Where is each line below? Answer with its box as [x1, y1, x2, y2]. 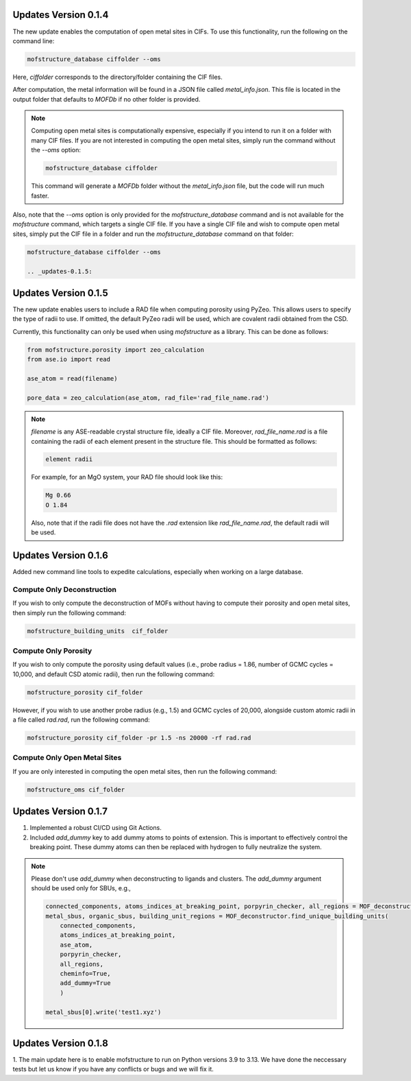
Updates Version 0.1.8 [12, 1037, 109, 1049]
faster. [31, 191, 49, 200]
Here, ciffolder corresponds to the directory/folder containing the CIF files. [12, 73, 223, 81]
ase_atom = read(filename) [27, 375, 118, 382]
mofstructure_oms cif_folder [27, 785, 125, 794]
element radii [45, 455, 93, 463]
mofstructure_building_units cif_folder [27, 627, 169, 634]
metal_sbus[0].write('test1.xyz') [45, 1008, 162, 1016]
